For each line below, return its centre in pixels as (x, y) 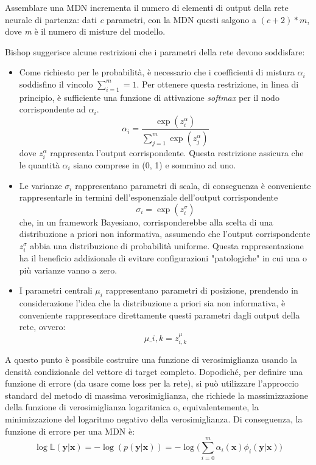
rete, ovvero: (42, 327)
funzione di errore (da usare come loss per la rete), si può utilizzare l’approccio (152, 383)
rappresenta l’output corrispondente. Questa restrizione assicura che (177, 152)
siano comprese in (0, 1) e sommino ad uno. (155, 164)
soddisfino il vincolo (56, 84)
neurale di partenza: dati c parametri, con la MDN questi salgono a (131, 19)
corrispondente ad (52, 109)
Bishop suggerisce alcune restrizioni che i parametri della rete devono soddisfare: (155, 51)
